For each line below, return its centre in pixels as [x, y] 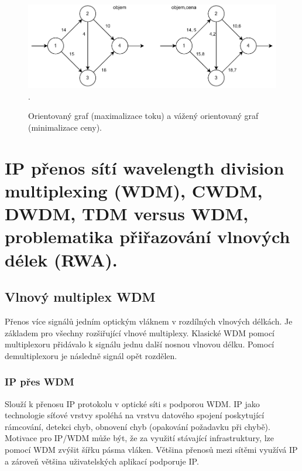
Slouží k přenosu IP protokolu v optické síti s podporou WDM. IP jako [132, 403]
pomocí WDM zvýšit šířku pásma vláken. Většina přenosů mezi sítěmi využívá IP [151, 449]
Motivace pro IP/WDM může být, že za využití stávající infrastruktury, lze [139, 438]
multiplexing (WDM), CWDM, [134, 190]
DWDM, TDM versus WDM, [127, 214]
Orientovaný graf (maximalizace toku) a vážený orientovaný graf [143, 116]
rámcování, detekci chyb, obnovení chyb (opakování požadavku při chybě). [138, 426]
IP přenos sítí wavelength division [145, 167]
